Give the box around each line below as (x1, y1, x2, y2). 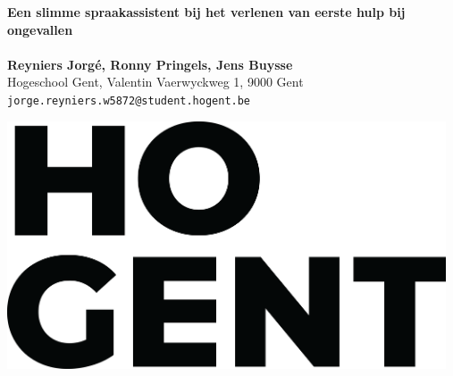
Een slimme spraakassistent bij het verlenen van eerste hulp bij (7, 3, 406, 21)
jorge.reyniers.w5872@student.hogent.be (7, 94, 251, 107)
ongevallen (7, 20, 73, 38)
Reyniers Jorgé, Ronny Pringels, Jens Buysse (7, 54, 293, 73)
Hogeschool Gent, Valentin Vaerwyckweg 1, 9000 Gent (7, 72, 304, 91)
